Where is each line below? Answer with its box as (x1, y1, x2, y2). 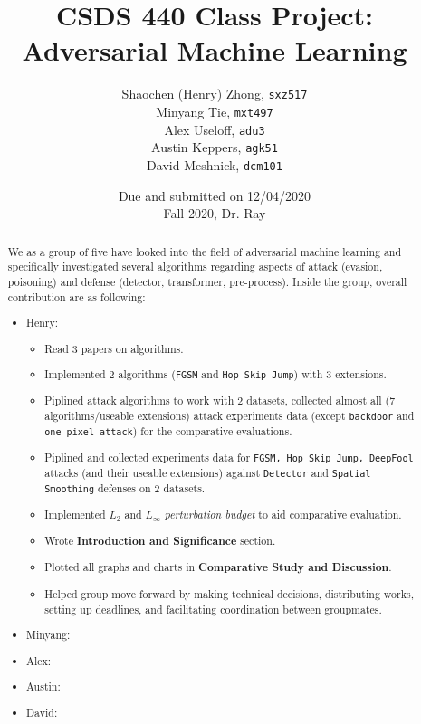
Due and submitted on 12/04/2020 (118, 186, 311, 205)
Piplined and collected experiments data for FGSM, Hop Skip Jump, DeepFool (44, 450, 414, 465)
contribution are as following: (7, 289, 146, 304)
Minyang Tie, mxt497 (156, 101, 273, 120)
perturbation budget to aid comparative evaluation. (164, 507, 402, 522)
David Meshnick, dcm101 (147, 155, 282, 174)
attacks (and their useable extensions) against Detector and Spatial (44, 465, 371, 481)
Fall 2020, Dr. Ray (163, 204, 266, 223)
